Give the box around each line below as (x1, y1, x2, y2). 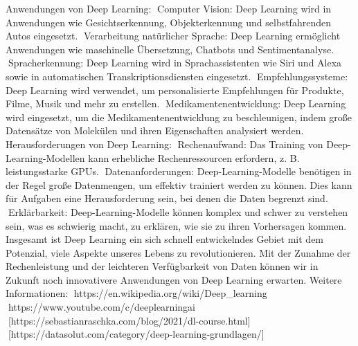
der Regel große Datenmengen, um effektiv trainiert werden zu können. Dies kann (6, 177, 352, 192)
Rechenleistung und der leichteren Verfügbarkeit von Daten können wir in (6, 259, 319, 273)
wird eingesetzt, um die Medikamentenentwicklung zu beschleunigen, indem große (6, 109, 352, 124)
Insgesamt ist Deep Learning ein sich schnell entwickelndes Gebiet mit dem (6, 232, 324, 246)
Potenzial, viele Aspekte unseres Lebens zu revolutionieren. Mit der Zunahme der (6, 245, 351, 259)
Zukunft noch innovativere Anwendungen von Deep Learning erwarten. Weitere (6, 272, 342, 286)
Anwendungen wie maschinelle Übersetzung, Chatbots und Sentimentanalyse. (6, 42, 334, 56)
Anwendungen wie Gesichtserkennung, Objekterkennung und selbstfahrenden (6, 15, 331, 29)
